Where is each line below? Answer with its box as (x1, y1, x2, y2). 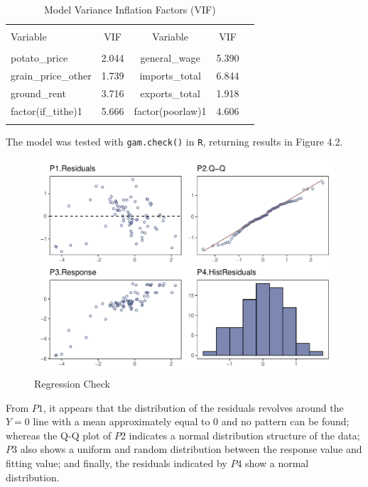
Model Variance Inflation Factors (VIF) (43, 2, 216, 16)
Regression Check (34, 376, 110, 390)
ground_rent (11, 85, 66, 100)
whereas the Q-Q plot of (6, 427, 112, 442)
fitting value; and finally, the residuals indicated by (6, 455, 227, 470)
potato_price (11, 50, 68, 65)
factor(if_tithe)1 (11, 103, 82, 118)
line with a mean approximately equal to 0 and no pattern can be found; (33, 414, 350, 429)
